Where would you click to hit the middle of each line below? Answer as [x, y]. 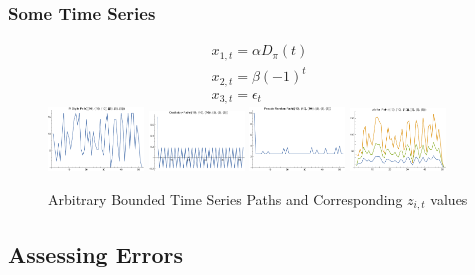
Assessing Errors [96, 253]
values [449, 198]
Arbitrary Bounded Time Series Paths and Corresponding [225, 198]
